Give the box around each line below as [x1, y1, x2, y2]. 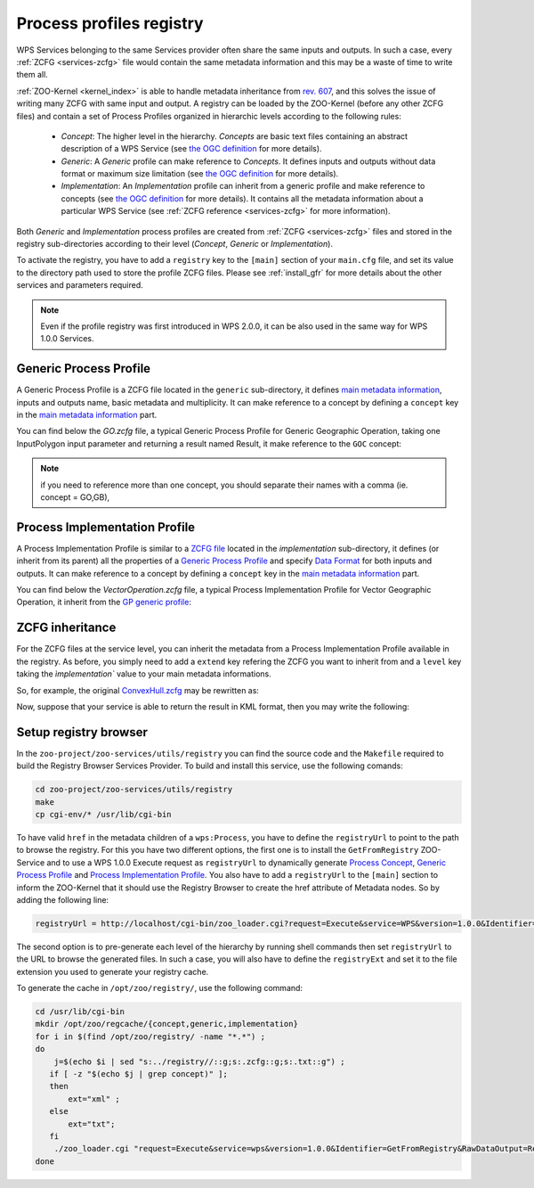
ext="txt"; [68, 1118, 116, 1129]
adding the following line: [16, 894, 109, 905]
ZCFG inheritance [16, 620, 117, 635]
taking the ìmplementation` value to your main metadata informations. [16, 668, 271, 679]
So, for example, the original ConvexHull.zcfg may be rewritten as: [16, 684, 260, 695]
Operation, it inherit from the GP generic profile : [16, 597, 191, 608]
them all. [16, 70, 48, 80]
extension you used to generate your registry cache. [16, 966, 209, 977]
